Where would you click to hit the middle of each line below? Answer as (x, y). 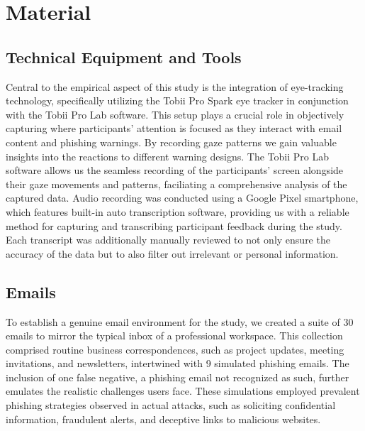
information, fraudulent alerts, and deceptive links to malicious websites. (163, 419)
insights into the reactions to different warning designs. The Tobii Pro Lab (167, 156)
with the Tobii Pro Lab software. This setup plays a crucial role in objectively (175, 114)
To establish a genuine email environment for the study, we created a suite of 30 (180, 321)
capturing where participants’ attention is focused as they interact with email (174, 128)
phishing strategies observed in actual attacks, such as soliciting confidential (171, 405)
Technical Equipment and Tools (124, 56)
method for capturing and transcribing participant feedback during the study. (174, 225)
